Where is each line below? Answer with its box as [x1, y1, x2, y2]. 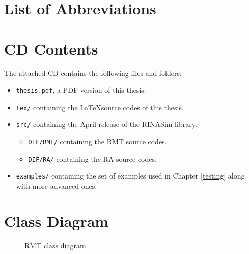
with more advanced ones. [16, 181, 97, 191]
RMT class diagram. [24, 240, 88, 250]
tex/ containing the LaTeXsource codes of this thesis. [16, 101, 184, 112]
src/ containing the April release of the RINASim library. [16, 119, 197, 130]
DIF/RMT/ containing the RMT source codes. [28, 136, 167, 147]
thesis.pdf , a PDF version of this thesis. [16, 85, 146, 95]
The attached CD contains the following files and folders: [4, 67, 182, 78]
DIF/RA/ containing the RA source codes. [28, 153, 157, 164]
